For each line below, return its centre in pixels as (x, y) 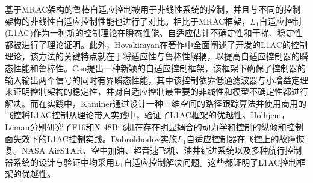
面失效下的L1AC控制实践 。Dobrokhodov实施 (91, 138)
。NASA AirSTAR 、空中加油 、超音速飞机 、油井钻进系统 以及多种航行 (149, 150)
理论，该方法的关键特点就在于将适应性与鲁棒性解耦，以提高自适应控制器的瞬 (156, 56)
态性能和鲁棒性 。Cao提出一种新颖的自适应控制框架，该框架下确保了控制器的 (156, 67)
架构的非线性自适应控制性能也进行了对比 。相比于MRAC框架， (128, 21)
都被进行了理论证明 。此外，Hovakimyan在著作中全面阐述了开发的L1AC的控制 (156, 44)
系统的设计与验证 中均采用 (64, 162)
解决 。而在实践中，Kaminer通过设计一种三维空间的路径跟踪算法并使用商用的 (156, 103)
